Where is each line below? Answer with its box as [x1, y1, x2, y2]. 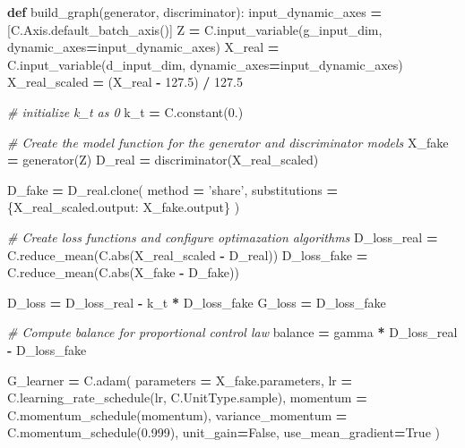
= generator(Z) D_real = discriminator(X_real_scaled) [7, 150, 319, 169]
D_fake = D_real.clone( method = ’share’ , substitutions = [7, 180, 338, 199]
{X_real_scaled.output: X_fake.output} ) [7, 198, 240, 216]
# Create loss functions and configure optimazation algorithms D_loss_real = [7, 227, 438, 246]
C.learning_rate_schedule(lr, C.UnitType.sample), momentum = [7, 388, 367, 407]
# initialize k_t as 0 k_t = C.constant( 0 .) [7, 102, 244, 121]
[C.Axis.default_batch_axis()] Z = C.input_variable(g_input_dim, [7, 20, 383, 38]
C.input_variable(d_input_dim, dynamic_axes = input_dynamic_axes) [7, 55, 403, 73]
